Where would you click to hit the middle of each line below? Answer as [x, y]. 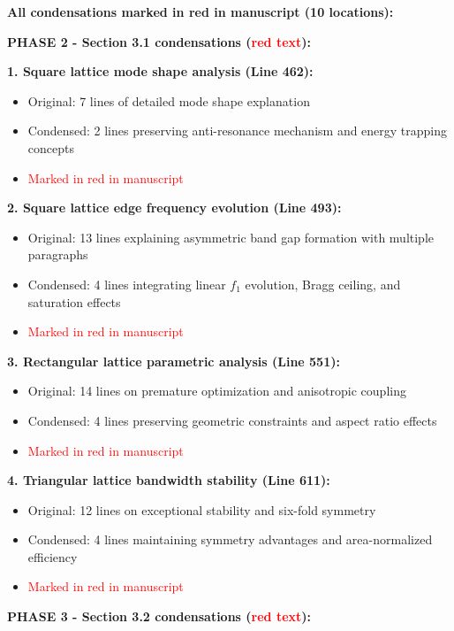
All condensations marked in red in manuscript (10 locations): [201, 12]
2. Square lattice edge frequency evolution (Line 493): [174, 208]
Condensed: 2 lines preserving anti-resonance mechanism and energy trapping [238, 131]
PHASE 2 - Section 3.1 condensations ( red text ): [159, 41]
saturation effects [74, 301]
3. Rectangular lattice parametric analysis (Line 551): [174, 361]
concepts [51, 147]
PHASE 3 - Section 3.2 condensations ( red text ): [159, 616]
